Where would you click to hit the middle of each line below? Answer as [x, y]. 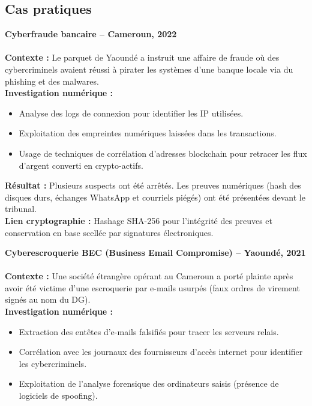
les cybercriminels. [53, 363]
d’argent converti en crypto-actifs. [81, 165]
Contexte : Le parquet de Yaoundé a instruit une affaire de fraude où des [142, 57]
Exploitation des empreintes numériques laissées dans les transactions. [148, 133]
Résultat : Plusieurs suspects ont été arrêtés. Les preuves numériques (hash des [153, 185]
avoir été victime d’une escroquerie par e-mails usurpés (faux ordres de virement [152, 287]
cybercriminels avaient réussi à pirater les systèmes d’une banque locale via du [149, 69]
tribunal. [21, 209]
